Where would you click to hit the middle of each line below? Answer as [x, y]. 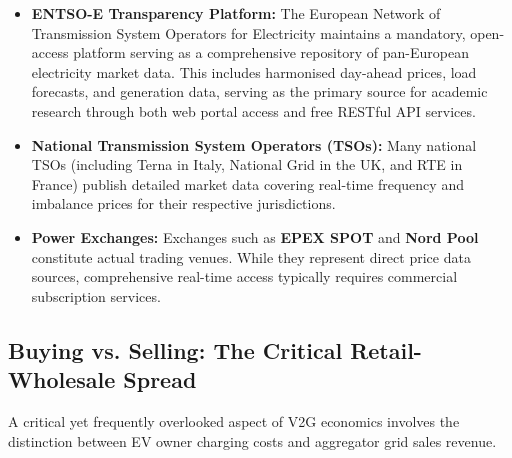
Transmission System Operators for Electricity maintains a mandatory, [248, 32]
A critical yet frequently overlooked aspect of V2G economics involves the [234, 420]
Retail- [386, 349]
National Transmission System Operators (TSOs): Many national [254, 144]
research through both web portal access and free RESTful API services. [253, 110]
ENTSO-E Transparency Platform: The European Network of [236, 13]
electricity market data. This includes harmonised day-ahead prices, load [254, 71]
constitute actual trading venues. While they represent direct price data [251, 256]
